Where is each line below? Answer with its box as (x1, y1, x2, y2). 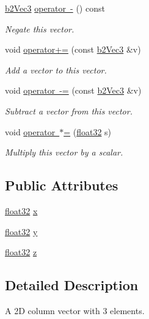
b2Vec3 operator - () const (5, 2, 105, 14)
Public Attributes (5, 176, 118, 195)
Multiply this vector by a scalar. (5, 146, 123, 159)
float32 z (5, 246, 37, 258)
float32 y (5, 225, 38, 238)
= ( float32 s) (64, 125, 112, 138)
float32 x (5, 204, 38, 217)
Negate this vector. (5, 22, 74, 35)
